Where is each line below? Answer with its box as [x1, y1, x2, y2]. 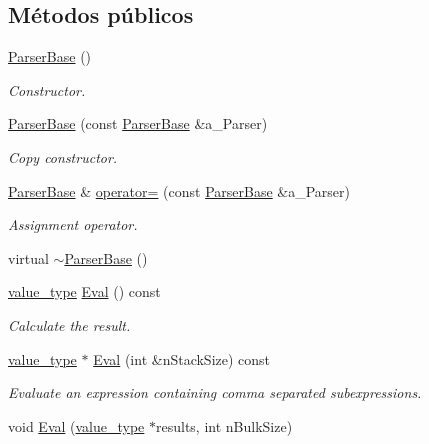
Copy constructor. [8, 146, 118, 167]
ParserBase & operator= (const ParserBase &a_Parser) [8, 180, 351, 201]
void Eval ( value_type [8, 415, 145, 436]
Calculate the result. [8, 314, 131, 335]
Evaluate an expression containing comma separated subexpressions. [8, 382, 422, 403]
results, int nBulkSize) [156, 415, 293, 436]
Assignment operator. [8, 214, 138, 235]
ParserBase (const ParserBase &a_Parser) [8, 113, 268, 134]
